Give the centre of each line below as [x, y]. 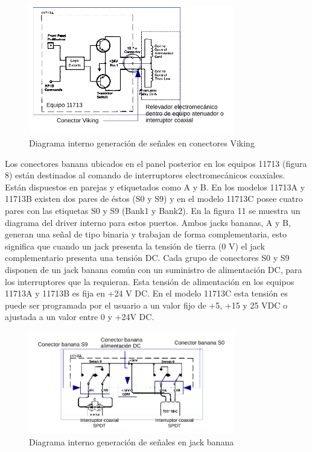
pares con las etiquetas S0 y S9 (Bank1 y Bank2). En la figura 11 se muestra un [153, 211]
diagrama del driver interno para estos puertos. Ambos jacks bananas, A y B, [148, 222]
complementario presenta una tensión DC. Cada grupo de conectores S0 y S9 [147, 258]
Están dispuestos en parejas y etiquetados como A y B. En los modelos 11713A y [155, 187]
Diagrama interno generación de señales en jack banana [132, 442]
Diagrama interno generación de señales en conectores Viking [142, 143]
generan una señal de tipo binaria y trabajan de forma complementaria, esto [146, 234]
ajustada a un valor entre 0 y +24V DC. [80, 317]
